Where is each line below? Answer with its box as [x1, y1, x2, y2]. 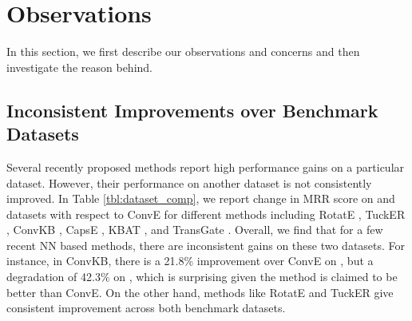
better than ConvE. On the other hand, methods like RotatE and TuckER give [6, 283, 394, 300]
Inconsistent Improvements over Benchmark [6, 97, 378, 122]
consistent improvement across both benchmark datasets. [6, 299, 286, 316]
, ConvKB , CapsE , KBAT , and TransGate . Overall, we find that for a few [6, 221, 383, 238]
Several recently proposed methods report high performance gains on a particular [6, 158, 405, 175]
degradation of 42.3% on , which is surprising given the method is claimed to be [6, 268, 398, 285]
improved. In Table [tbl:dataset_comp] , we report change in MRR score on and [6, 190, 395, 207]
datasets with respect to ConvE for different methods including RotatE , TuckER [6, 205, 406, 222]
